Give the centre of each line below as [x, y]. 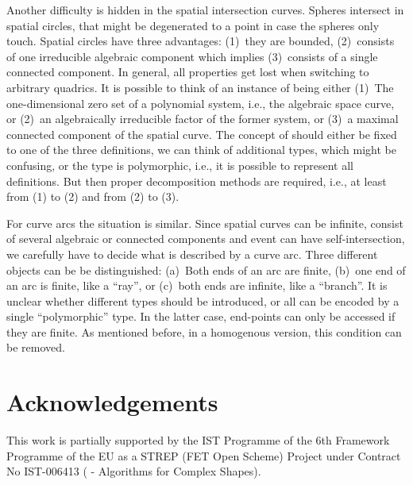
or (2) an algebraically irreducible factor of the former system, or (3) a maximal [203, 119]
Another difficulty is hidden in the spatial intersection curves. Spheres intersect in [205, 10]
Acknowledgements [112, 402]
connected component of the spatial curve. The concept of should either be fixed [202, 134]
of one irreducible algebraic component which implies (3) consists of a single [192, 56]
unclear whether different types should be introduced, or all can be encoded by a [203, 300]
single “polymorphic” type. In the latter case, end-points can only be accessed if [201, 316]
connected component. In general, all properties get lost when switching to [188, 72]
